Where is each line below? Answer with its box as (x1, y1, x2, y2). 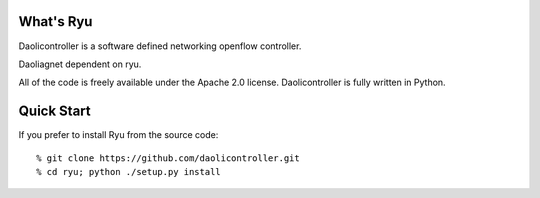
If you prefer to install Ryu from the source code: (18, 129, 219, 141)
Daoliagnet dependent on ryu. (18, 58, 142, 70)
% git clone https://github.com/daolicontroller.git (36, 152, 300, 164)
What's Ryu (18, 13, 93, 30)
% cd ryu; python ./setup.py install (36, 166, 222, 177)
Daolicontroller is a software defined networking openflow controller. (18, 40, 302, 52)
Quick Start (18, 103, 91, 120)
